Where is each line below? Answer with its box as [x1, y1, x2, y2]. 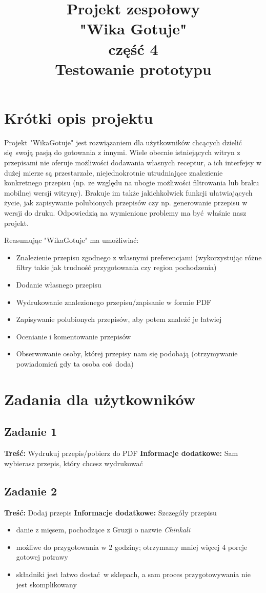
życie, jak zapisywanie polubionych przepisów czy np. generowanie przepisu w [4, 197, 248, 208]
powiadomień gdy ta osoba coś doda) [16, 358, 134, 369]
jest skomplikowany [16, 579, 77, 589]
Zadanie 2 [4, 483, 57, 499]
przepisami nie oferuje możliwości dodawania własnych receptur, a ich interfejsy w [4, 157, 262, 168]
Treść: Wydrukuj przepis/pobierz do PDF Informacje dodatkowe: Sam [4, 448, 238, 458]
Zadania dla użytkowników [4, 388, 195, 409]
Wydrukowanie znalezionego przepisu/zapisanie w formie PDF [16, 296, 212, 307]
